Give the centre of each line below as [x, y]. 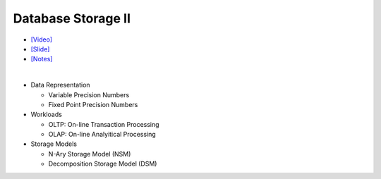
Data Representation [61, 85]
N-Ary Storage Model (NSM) [90, 154]
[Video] [42, 39]
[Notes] [42, 59]
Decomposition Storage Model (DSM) [103, 164]
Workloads [47, 115]
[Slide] [40, 49]
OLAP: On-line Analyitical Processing [102, 135]
